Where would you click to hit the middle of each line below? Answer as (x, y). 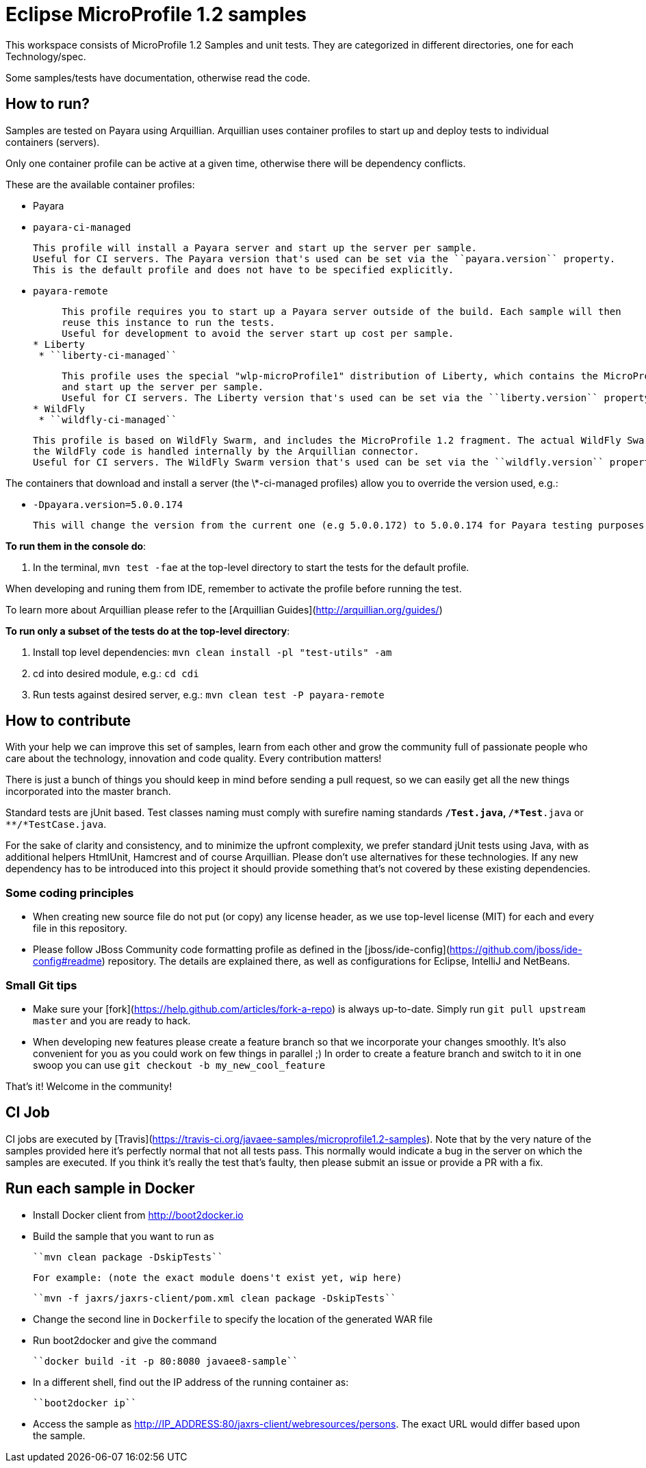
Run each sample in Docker (100, 1189)
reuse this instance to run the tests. (169, 322)
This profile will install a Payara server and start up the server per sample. (255, 248)
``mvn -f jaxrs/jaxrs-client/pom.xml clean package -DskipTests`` (215, 1298)
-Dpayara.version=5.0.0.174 (108, 504)
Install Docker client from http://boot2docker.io (138, 1215)
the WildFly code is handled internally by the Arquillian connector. (226, 451)
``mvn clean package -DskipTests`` (128, 1257)
